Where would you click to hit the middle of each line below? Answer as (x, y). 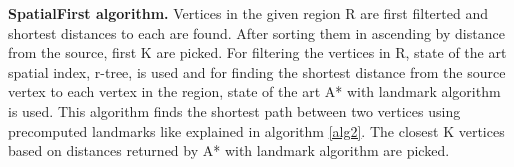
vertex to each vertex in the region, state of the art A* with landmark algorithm (254, 91)
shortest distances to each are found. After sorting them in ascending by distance (256, 32)
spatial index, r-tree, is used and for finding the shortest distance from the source (257, 71)
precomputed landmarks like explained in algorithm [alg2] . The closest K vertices (256, 130)
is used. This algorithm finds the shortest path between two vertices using (234, 110)
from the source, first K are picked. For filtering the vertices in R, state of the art (257, 52)
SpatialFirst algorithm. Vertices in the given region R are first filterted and (248, 13)
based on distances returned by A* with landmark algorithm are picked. (229, 150)
